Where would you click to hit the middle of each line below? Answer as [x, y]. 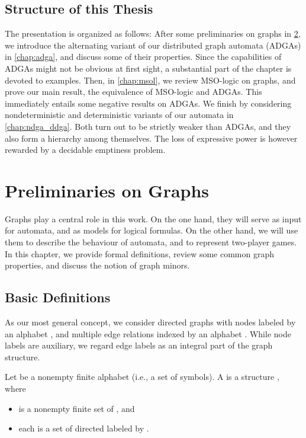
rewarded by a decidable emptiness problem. [85, 150]
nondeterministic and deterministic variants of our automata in [119, 115]
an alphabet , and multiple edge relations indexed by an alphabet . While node [148, 333]
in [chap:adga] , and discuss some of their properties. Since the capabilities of [143, 57]
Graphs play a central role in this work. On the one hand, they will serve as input [153, 218]
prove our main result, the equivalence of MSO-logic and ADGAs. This [133, 92]
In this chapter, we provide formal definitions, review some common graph [140, 253]
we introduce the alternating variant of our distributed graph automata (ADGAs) [153, 45]
